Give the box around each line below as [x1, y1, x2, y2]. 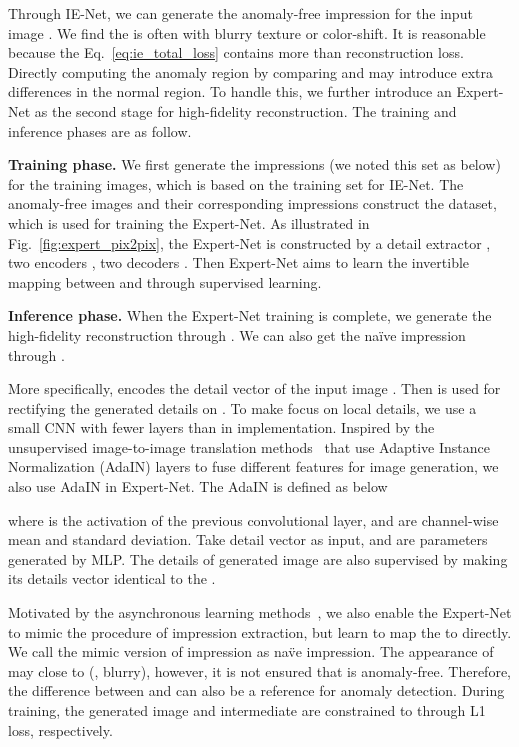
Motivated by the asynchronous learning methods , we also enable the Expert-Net [8, 602, 512, 623]
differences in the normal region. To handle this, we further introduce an [8, 81, 452, 102]
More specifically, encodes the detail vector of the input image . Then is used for [8, 378, 501, 399]
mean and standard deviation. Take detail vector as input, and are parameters [8, 529, 488, 550]
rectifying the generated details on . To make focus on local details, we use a [8, 397, 477, 418]
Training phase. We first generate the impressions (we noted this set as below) [8, 154, 501, 175]
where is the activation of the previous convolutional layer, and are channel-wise [8, 509, 499, 530]
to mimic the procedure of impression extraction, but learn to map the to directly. [8, 621, 512, 642]
